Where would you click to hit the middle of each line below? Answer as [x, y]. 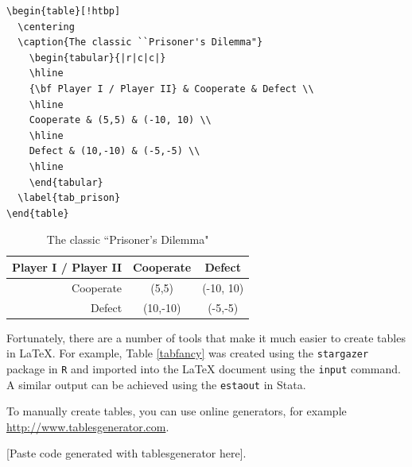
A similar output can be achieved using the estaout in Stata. [156, 384]
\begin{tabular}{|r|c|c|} [97, 58]
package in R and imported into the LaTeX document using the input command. [204, 368]
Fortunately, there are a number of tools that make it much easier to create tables [206, 337]
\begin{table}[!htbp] [64, 11]
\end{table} [38, 213]
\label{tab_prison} [69, 198]
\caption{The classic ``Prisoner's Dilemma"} [140, 42]
